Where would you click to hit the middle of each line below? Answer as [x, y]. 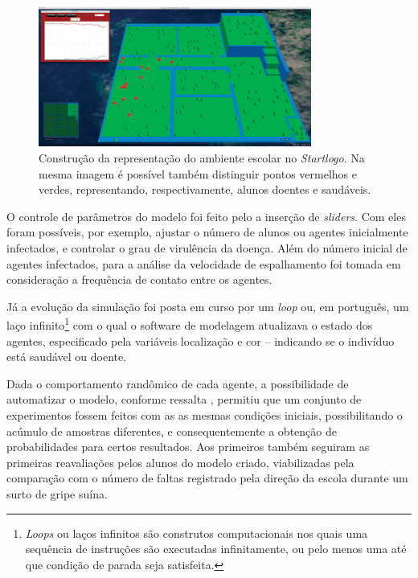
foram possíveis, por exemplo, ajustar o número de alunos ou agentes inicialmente [207, 232]
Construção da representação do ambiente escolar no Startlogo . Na [202, 158]
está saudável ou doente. [67, 357]
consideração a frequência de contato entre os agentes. [139, 279]
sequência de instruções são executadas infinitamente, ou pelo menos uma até [216, 549]
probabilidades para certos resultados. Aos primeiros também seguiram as [188, 447]
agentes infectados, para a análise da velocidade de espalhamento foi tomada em [204, 263]
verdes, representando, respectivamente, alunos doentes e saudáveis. [205, 189]
